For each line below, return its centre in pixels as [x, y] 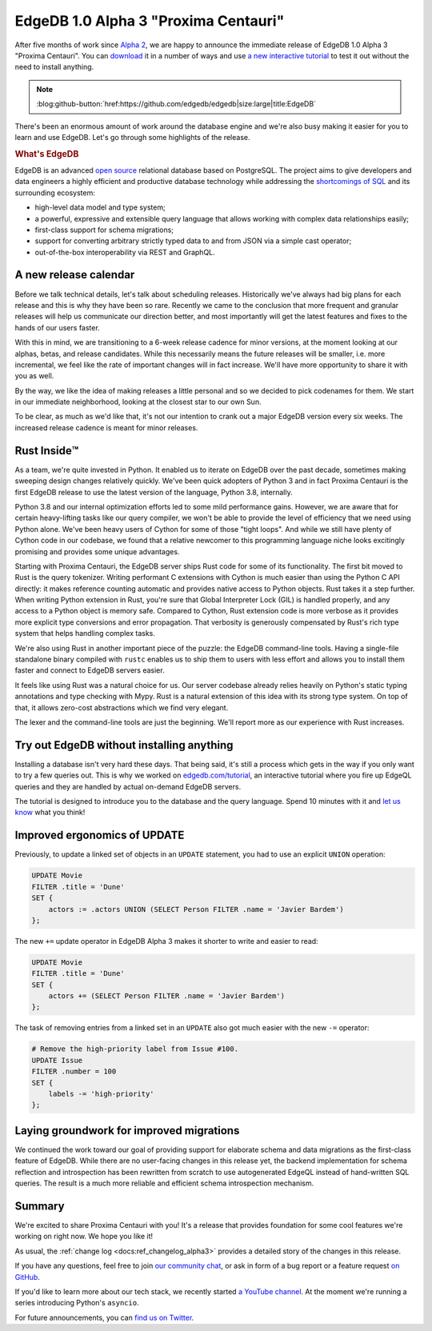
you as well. [34, 376]
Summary [40, 1206]
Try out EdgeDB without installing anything [124, 745]
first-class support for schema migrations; [104, 230]
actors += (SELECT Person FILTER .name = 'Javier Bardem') [167, 996]
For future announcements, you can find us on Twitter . [104, 1317]
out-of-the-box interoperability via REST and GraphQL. [125, 252]
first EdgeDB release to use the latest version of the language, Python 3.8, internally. [154, 492]
